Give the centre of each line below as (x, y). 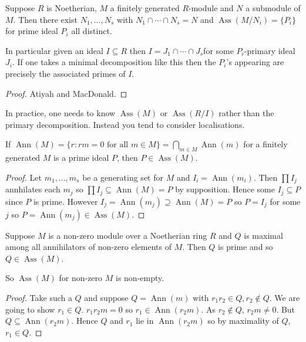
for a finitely (265, 144)
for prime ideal (32, 31)
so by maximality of (243, 321)
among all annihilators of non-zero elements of (88, 247)
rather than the (246, 113)
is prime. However (65, 201)
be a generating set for (123, 177)
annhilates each (33, 189)
